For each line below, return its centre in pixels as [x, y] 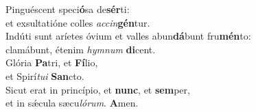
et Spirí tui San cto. [45, 75]
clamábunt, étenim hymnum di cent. [81, 49]
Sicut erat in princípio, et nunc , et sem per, [98, 89]
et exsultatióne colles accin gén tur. [78, 22]
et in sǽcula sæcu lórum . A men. [72, 103]
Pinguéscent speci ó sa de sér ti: [68, 9]
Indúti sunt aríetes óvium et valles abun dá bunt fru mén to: [128, 36]
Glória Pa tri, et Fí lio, [52, 62]
